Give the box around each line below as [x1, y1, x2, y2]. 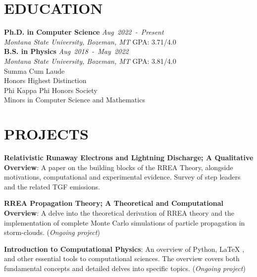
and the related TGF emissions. [4, 181, 100, 191]
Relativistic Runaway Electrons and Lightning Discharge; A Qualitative [4, 152, 254, 162]
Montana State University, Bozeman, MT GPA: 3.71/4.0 [4, 36, 176, 46]
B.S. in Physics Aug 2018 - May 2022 [4, 46, 129, 56]
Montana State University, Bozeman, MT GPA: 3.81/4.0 [4, 55, 176, 66]
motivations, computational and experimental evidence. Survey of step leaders [4, 172, 241, 182]
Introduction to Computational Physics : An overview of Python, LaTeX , [4, 243, 245, 254]
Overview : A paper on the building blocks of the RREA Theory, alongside [4, 162, 233, 172]
